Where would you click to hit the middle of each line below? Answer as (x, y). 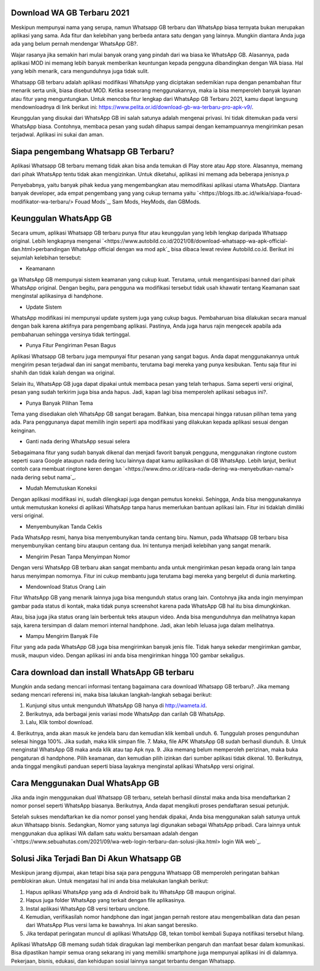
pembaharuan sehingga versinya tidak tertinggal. (71, 334)
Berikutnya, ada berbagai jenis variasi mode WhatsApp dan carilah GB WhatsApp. (125, 714)
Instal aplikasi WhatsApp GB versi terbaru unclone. (88, 909)
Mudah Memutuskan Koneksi (61, 488)
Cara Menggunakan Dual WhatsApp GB (85, 783)
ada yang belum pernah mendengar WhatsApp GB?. (75, 44)
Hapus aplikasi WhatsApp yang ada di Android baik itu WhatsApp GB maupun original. (131, 892)
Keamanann (40, 269)
